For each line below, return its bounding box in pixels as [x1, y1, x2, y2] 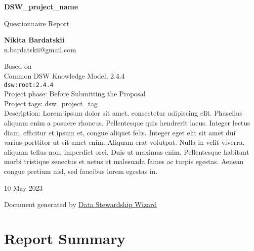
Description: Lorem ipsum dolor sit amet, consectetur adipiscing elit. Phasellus [4, 108, 243, 118]
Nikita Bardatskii [4, 35, 65, 45]
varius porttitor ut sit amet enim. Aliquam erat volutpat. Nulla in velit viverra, [4, 137, 245, 147]
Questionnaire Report [4, 18, 70, 28]
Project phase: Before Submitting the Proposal [4, 88, 146, 99]
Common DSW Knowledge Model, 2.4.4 [4, 70, 125, 81]
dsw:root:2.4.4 [4, 81, 54, 88]
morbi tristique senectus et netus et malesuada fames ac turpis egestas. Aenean [4, 156, 244, 167]
